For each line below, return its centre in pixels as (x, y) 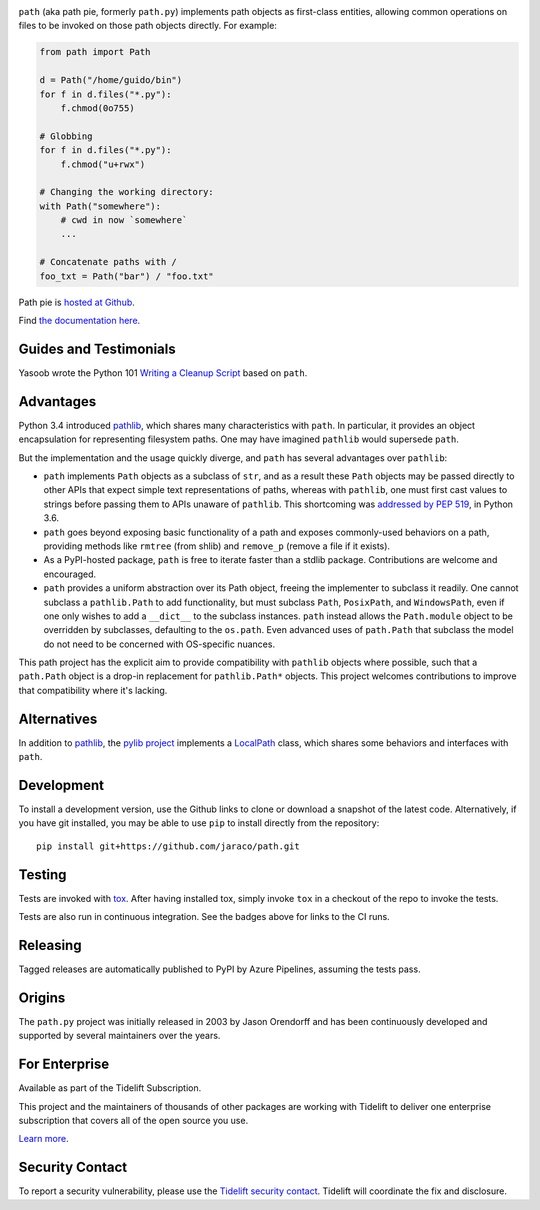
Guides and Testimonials (97, 348)
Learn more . (43, 1139)
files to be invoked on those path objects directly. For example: (147, 26)
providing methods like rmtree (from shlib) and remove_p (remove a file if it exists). (216, 546)
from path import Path (95, 52)
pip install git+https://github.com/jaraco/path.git (168, 846)
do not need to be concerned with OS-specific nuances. (159, 644)
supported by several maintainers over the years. (119, 1036)
